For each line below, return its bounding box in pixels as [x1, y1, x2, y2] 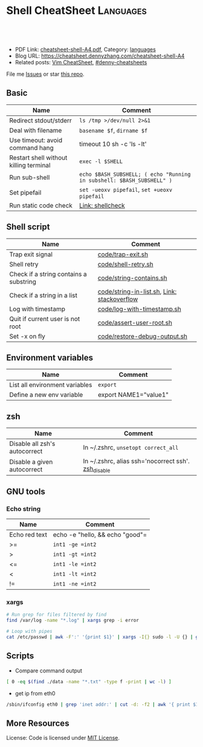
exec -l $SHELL [79, 158, 123, 164]
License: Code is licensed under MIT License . [6, 734, 120, 742]
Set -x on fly [9, 332, 45, 340]
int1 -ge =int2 [53, 541, 97, 548]
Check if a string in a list [9, 291, 77, 299]
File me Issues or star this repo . [6, 70, 85, 78]
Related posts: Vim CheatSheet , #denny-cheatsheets [14, 58, 147, 66]
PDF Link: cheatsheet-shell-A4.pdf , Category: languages [14, 46, 156, 53]
